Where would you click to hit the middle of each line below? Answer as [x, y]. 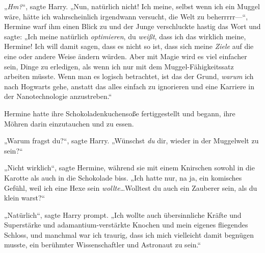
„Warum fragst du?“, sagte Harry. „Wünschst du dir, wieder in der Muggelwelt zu [131, 141]
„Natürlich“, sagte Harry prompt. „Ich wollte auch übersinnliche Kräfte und [123, 214]
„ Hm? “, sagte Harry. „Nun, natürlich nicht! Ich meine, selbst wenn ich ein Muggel [132, 6]
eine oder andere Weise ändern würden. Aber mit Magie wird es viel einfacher [126, 56]
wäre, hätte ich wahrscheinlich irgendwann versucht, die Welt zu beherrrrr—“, [126, 16]
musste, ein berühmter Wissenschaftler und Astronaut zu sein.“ [103, 245]
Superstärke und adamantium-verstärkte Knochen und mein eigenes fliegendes [126, 225]
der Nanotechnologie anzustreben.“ [58, 96]
